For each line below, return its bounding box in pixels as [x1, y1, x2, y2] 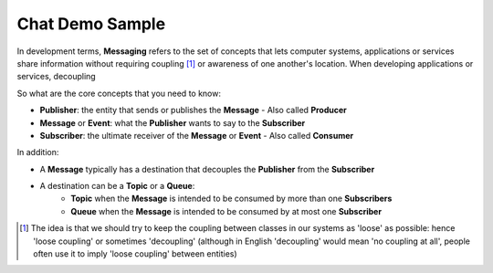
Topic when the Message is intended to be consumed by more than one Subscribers [70, 193, 393, 205]
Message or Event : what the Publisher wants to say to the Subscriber [39, 117, 306, 128]
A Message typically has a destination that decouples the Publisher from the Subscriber [39, 163, 375, 174]
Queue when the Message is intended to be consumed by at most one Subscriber [70, 205, 383, 216]
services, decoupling [16, 71, 96, 82]
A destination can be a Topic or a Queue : [39, 181, 195, 192]
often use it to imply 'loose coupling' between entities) [33, 248, 237, 259]
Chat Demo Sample [16, 14, 166, 34]
